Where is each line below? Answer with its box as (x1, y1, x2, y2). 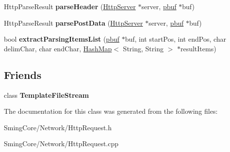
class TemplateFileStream (4, 90, 89, 100)
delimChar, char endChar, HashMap (4, 43, 112, 53)
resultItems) (180, 43, 216, 53)
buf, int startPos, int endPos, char (125, 34, 227, 44)
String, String (123, 43, 164, 53)
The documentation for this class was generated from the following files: (4, 106, 218, 116)
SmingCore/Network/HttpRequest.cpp (4, 138, 119, 149)
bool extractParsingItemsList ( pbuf (4, 34, 119, 44)
